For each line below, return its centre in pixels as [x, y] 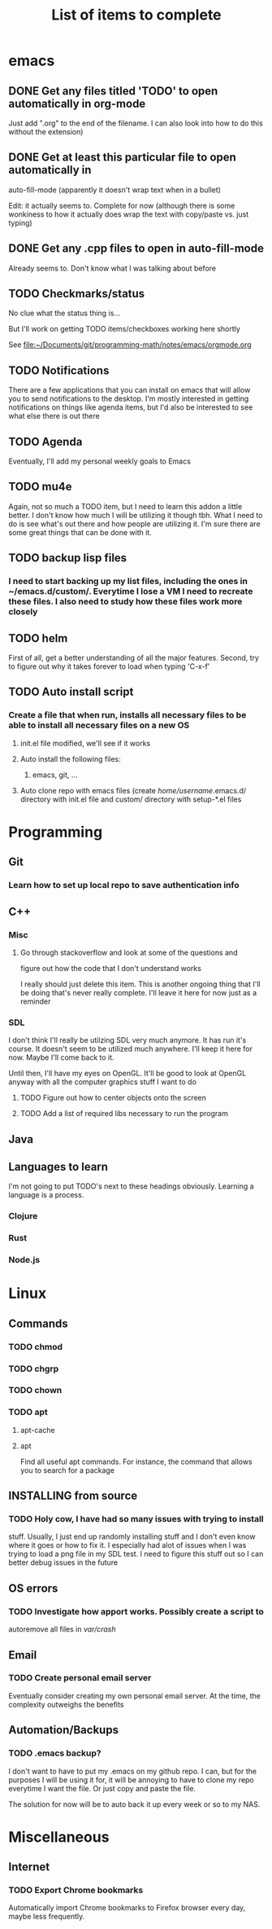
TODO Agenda [45, 442]
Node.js [24, 1260]
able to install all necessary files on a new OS [99, 725]
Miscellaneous [59, 1837]
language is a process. [46, 1195]
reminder [35, 1001]
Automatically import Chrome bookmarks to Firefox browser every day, [127, 1908]
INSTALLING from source [73, 1496]
